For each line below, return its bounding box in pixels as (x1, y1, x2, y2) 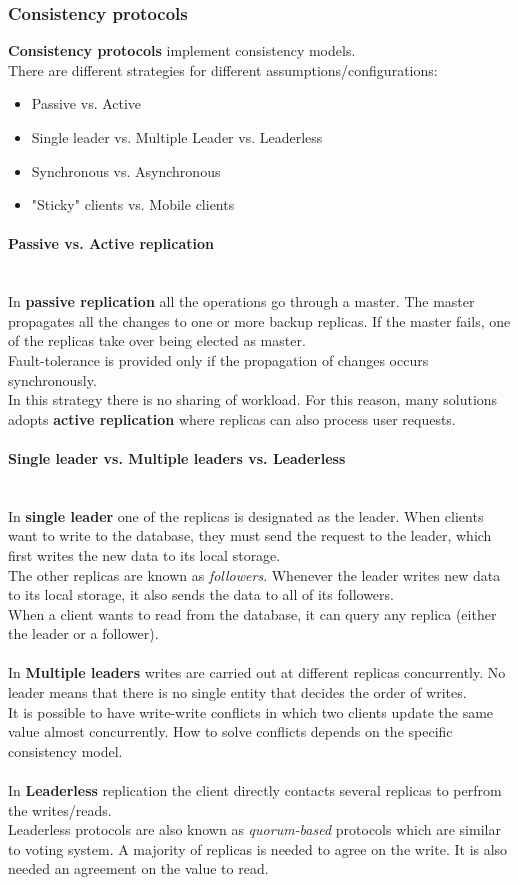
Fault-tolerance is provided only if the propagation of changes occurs (8, 349, 429, 370)
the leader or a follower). (8, 623, 159, 644)
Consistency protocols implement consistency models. (8, 40, 356, 61)
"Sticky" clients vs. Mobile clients (31, 194, 235, 215)
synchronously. (8, 369, 97, 390)
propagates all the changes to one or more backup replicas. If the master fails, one (8, 310, 511, 331)
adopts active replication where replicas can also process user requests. (8, 408, 456, 429)
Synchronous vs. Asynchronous (31, 160, 221, 181)
